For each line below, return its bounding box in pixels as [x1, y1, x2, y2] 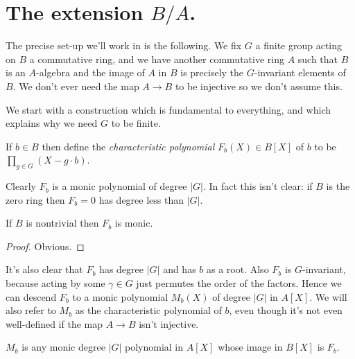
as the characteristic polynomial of [75, 303, 222, 317]
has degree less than [98, 192, 184, 207]
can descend [6, 289, 57, 304]
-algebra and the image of [36, 65, 145, 80]
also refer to [6, 303, 56, 317]
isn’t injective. [139, 316, 199, 331]
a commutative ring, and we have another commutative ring [29, 51, 284, 66]
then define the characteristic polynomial [42, 139, 215, 153]
